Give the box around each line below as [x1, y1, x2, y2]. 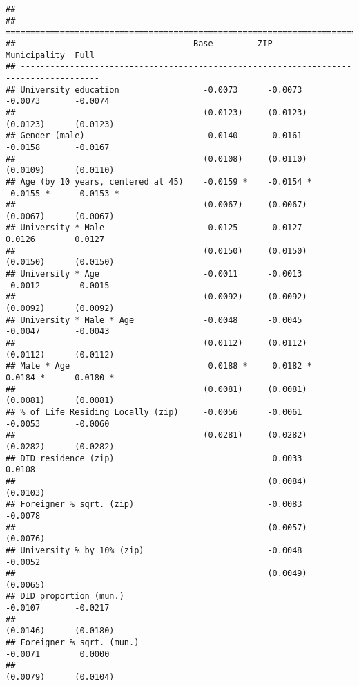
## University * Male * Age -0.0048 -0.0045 [6, 315, 302, 325]
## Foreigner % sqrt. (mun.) [6, 638, 139, 648]
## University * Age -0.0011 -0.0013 [6, 269, 302, 279]
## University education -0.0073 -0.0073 [6, 84, 302, 95]
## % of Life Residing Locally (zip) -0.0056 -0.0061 [6, 407, 302, 417]
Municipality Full [6, 50, 95, 60]
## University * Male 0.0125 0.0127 [6, 223, 302, 233]
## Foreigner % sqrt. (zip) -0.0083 [6, 499, 302, 510]
